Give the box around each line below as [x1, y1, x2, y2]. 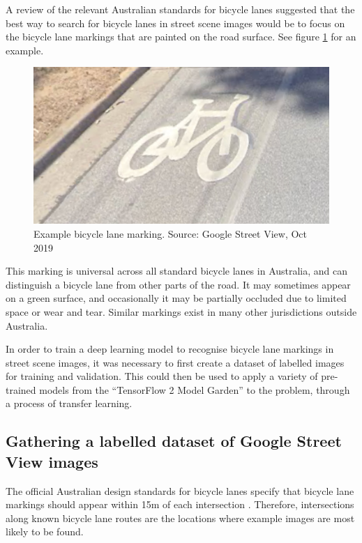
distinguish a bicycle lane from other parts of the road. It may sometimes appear [6, 277, 351, 291]
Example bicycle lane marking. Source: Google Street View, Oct [33, 226, 308, 240]
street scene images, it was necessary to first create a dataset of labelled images [6, 355, 345, 369]
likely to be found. [6, 524, 84, 539]
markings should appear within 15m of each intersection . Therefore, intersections [6, 497, 354, 512]
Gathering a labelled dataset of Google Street [6, 430, 342, 452]
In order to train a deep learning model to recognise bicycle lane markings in [6, 342, 334, 356]
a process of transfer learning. [6, 396, 133, 411]
